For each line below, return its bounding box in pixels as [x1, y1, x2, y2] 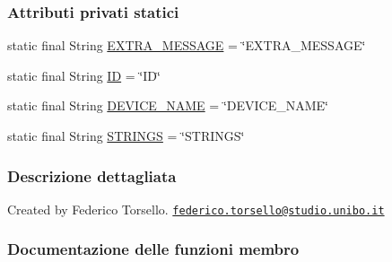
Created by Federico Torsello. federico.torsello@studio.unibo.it [7, 199, 385, 218]
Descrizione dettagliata [7, 164, 177, 187]
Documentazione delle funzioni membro [7, 238, 300, 260]
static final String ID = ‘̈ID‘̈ [7, 65, 161, 84]
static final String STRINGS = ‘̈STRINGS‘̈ [7, 127, 245, 144]
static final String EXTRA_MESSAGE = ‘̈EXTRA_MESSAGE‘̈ [7, 36, 366, 55]
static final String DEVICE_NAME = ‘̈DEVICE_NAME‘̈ [7, 96, 328, 115]
